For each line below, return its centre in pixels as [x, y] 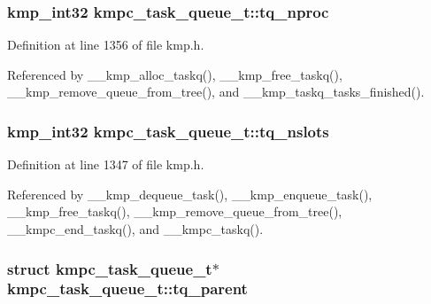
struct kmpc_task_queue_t [110, 268]
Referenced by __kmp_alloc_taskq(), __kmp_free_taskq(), [175, 74]
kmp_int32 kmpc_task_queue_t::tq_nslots [168, 131]
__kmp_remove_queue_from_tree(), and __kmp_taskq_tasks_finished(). [216, 92]
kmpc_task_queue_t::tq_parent [127, 288]
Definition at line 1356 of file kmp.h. [106, 45]
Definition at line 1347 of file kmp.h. [106, 164]
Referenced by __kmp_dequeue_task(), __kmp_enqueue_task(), [190, 194]
